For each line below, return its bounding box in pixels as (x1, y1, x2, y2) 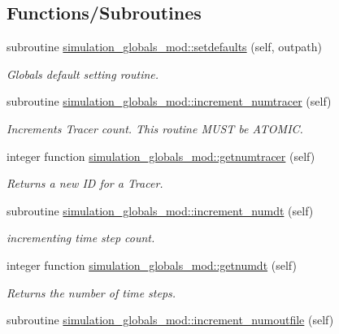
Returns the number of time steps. (7, 284, 176, 301)
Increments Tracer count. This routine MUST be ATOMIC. (7, 119, 303, 137)
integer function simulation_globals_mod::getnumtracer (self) (7, 147, 315, 164)
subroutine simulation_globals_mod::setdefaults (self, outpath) (7, 38, 322, 55)
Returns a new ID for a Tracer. (7, 175, 163, 192)
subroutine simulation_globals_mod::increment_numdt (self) (7, 202, 314, 219)
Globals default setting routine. (7, 65, 159, 82)
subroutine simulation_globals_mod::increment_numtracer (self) (7, 93, 332, 110)
